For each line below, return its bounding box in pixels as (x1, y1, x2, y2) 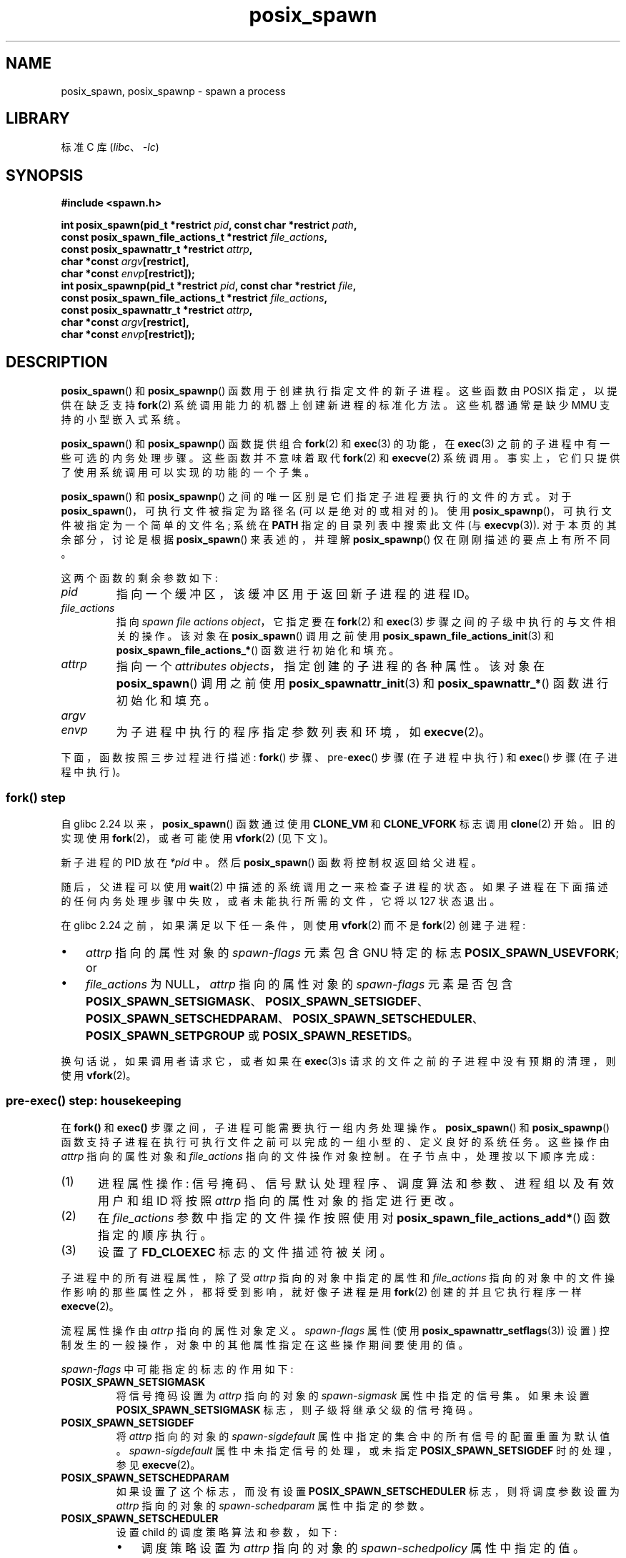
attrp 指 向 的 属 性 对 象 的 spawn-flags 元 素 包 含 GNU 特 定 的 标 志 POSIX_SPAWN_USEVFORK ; (86, 945, 620, 960)
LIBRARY (6, 109, 70, 128)
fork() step (6, 790, 66, 805)
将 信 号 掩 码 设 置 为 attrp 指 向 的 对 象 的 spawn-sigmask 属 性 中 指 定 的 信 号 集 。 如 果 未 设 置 (116, 1389, 590, 1401)
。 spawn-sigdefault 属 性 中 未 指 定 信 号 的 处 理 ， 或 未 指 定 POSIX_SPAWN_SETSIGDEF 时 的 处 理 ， (116, 1444, 617, 1457)
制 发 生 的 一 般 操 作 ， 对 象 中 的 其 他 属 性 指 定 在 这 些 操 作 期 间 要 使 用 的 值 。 (61, 1338, 469, 1351)
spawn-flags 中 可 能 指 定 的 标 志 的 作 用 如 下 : (61, 1362, 294, 1375)
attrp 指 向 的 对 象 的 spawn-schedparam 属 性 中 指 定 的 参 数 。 (116, 1499, 430, 1512)
